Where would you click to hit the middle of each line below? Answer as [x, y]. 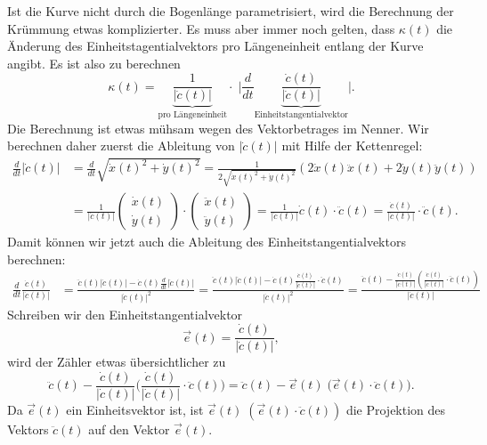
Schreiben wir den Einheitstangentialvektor [125, 314]
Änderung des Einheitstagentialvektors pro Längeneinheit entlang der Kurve [215, 46]
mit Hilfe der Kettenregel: [352, 146]
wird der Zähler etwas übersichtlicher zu [117, 362]
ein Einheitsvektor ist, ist [135, 409]
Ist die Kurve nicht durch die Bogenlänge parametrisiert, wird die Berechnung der [231, 11]
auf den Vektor [129, 429]
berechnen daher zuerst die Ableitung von [121, 146]
